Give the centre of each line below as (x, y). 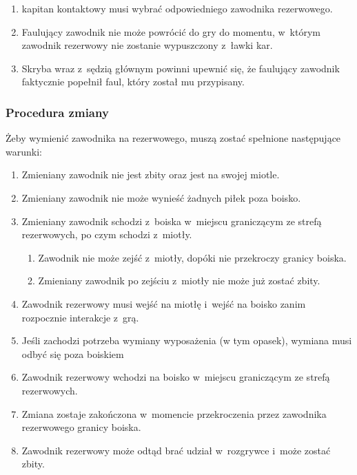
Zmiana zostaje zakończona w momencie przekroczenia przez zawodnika (174, 413)
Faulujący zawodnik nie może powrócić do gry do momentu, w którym (171, 31)
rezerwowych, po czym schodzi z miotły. (107, 234)
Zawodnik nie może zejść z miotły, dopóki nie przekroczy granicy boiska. (192, 257)
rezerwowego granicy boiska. (81, 427)
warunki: (24, 151)
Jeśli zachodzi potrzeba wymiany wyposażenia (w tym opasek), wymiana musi (187, 340)
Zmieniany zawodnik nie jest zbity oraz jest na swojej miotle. (151, 175)
